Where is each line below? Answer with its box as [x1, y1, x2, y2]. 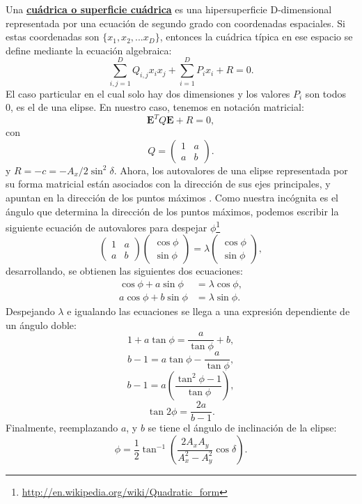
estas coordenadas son [6, 29, 100, 44]
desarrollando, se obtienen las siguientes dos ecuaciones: [6, 264, 243, 278]
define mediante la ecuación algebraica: [6, 43, 172, 57]
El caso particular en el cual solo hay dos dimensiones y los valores [6, 86, 290, 100]
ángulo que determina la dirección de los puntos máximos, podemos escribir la [6, 204, 339, 218]
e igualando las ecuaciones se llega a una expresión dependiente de [67, 304, 350, 319]
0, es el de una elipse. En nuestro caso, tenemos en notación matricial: [6, 100, 304, 114]
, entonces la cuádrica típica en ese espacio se [159, 29, 353, 44]
